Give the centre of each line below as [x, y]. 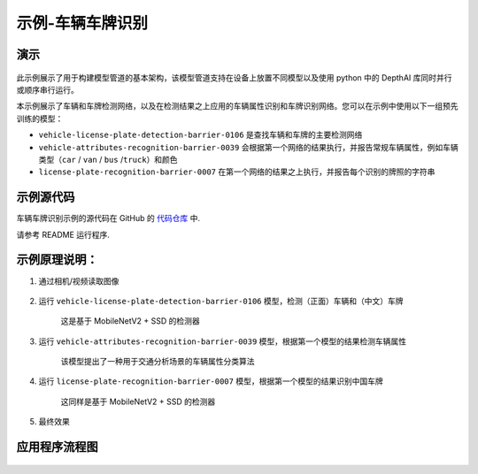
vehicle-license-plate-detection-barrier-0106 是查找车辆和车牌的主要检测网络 [200, 135]
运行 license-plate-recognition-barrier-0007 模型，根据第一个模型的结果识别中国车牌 [211, 381]
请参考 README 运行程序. [63, 234]
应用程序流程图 [57, 447]
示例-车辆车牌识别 [82, 23]
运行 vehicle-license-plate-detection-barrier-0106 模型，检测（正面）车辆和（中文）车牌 [221, 301]
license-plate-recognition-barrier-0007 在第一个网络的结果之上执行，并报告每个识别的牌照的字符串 [237, 172]
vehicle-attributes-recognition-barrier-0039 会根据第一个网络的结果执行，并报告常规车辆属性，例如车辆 [249, 147]
